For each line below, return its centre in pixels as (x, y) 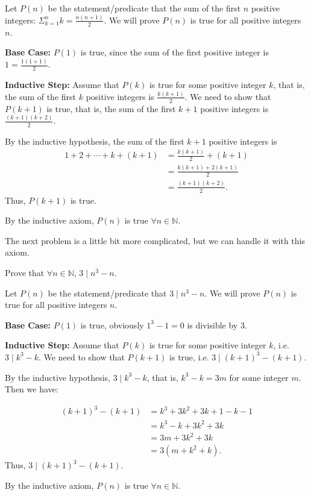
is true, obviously (112, 325)
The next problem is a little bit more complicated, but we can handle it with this (155, 240)
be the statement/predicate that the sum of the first (144, 8)
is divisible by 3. (217, 325)
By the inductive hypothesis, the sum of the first (95, 141)
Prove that (25, 273)
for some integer (259, 377)
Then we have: (32, 389)
